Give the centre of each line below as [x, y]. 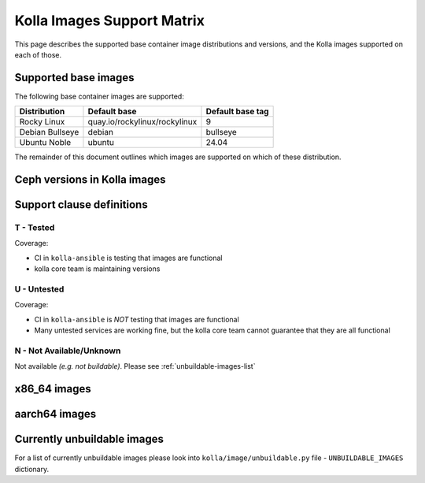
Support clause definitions [81, 205]
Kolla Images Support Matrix [109, 20]
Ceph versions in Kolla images [90, 180]
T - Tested [35, 228]
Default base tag [237, 112]
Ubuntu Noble [45, 143]
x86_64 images [53, 389]
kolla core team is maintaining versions [97, 269]
